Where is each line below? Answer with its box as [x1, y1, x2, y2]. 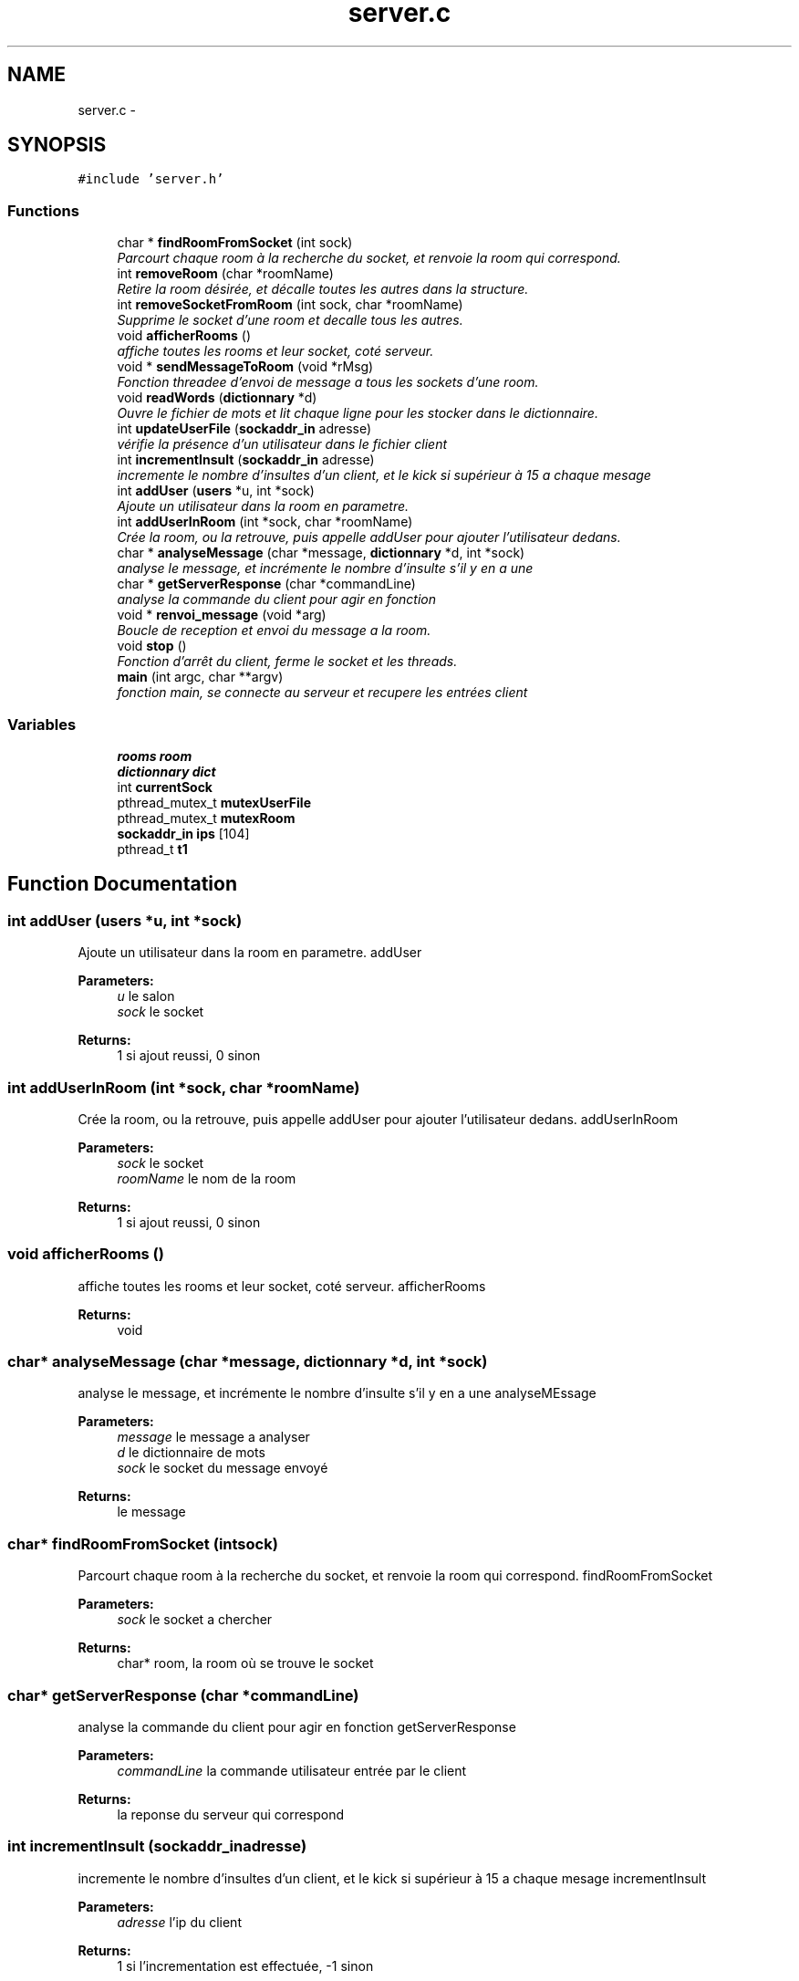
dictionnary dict [117, 763, 216, 779]
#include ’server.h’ [78, 172, 224, 187]
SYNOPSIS [7, 133, 107, 157]
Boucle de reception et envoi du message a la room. [117, 622, 431, 639]
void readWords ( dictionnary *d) [117, 390, 317, 406]
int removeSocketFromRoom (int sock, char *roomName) [117, 297, 463, 313]
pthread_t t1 [117, 840, 188, 857]
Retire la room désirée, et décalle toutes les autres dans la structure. [117, 281, 529, 297]
